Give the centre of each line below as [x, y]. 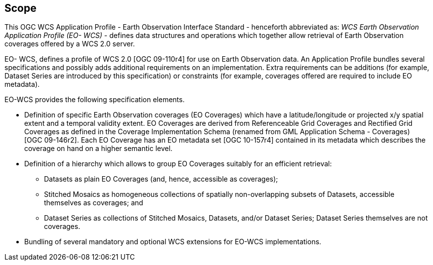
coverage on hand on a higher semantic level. [98, 149]
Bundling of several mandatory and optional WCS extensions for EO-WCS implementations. [173, 242]
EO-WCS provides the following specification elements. [95, 100]
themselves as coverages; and [94, 203]
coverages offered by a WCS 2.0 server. [70, 44]
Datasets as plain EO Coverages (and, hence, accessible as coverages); [161, 179]
